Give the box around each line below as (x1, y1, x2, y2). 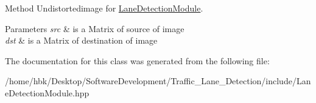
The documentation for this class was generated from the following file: (5, 54, 270, 67)
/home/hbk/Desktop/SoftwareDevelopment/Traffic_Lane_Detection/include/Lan (5, 75, 311, 87)
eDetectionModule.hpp (5, 86, 90, 99)
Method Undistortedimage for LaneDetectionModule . (5, 2, 203, 14)
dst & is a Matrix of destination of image (5, 34, 158, 47)
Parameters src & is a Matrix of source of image (5, 22, 184, 35)
